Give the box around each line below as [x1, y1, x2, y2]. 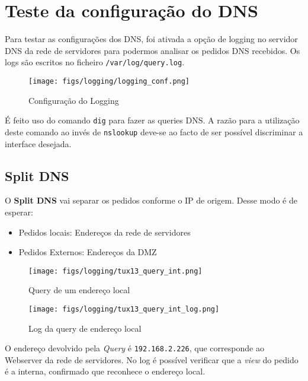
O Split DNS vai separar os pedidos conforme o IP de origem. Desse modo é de [5, 194, 297, 207]
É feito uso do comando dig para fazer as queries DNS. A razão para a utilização [5, 114, 300, 126]
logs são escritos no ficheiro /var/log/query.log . [5, 56, 185, 68]
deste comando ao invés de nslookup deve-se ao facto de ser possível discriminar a [5, 125, 303, 138]
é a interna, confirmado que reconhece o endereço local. [5, 365, 206, 377]
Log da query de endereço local [28, 322, 142, 334]
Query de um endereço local [28, 284, 130, 296]
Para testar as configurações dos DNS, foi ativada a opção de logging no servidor [5, 33, 298, 45]
